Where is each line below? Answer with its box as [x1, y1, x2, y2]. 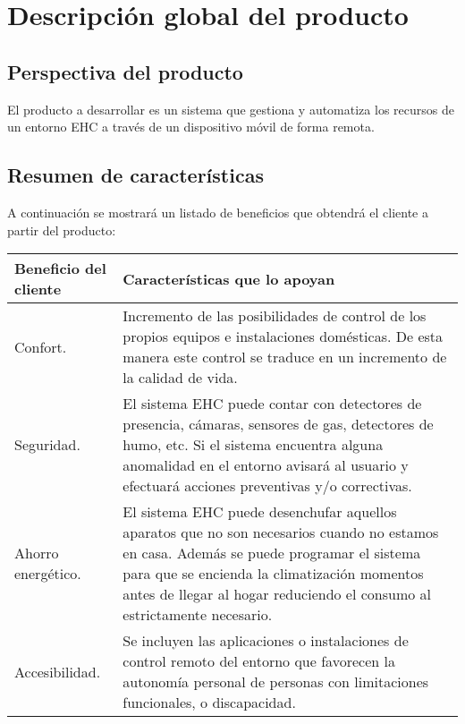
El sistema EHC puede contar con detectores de [123, 393, 422, 414]
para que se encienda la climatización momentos [123, 563, 424, 584]
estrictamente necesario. [123, 604, 273, 626]
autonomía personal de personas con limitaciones [123, 671, 429, 693]
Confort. [14, 336, 67, 357]
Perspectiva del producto [7, 57, 243, 85]
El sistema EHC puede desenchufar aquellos [123, 501, 397, 523]
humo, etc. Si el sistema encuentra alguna [123, 434, 384, 456]
